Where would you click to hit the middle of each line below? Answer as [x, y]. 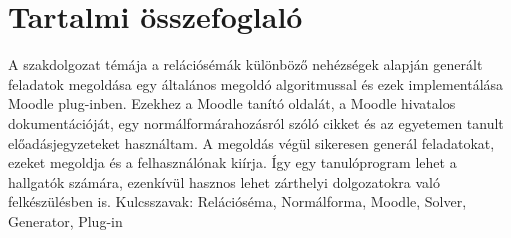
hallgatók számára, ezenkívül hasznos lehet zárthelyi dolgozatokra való [224, 181]
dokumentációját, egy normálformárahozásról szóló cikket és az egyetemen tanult [256, 122]
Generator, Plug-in [65, 220]
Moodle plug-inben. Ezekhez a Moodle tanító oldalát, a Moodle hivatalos [232, 103]
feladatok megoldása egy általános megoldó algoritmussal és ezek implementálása [256, 83]
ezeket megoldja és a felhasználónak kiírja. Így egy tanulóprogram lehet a [232, 162]
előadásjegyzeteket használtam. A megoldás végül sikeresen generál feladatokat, [251, 142]
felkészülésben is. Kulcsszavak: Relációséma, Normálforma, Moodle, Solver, [237, 201]
